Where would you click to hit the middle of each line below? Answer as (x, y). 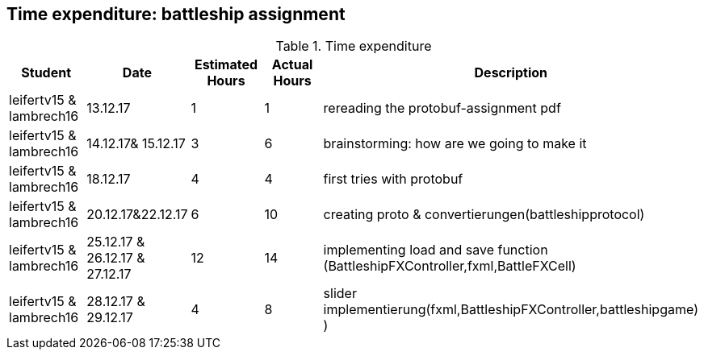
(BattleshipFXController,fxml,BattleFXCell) (450, 266)
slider (340, 294)
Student (46, 73)
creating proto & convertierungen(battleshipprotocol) (484, 215)
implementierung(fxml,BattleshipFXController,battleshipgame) (511, 310)
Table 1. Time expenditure (354, 46)
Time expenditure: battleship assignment (176, 14)
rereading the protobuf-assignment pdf (442, 108)
